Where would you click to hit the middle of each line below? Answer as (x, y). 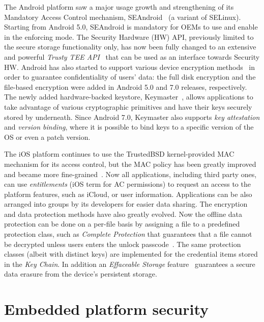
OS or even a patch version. (47, 137)
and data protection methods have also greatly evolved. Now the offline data (123, 214)
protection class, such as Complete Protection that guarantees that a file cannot (128, 234)
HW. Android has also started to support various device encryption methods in (130, 67)
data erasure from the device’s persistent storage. (81, 274)
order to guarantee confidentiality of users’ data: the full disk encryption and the (130, 77)
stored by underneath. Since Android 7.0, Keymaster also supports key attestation (132, 117)
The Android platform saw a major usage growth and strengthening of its (119, 7)
